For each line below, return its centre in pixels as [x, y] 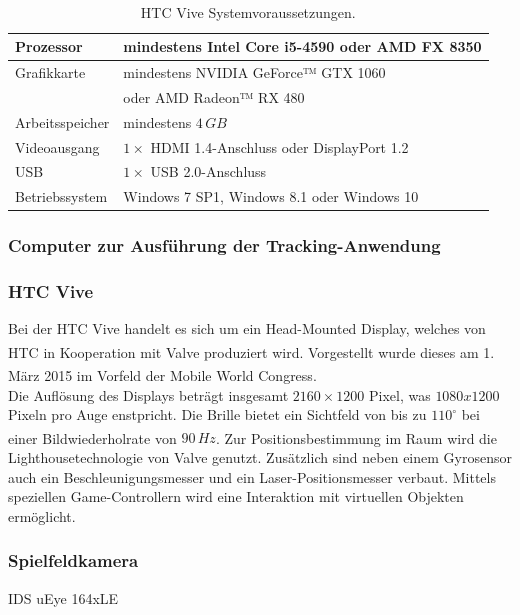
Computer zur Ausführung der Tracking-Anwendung [224, 245]
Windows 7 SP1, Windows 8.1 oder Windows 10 [271, 196]
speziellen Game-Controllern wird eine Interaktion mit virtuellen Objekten [236, 496]
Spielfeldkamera [73, 560]
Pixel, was [399, 394]
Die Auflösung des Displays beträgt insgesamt [148, 394]
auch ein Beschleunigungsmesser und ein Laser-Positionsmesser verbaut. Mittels [252, 476]
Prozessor [49, 46]
